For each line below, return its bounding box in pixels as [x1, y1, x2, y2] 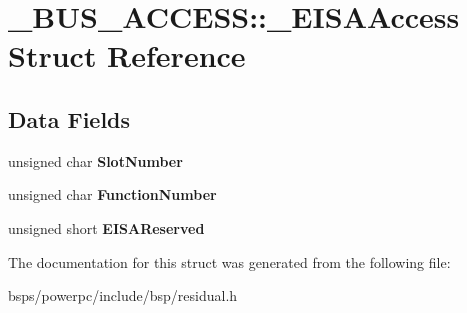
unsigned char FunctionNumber [8, 184, 217, 205]
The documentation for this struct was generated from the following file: [8, 251, 451, 272]
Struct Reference [8, 35, 246, 76]
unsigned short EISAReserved [8, 217, 205, 238]
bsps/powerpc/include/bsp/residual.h [8, 285, 238, 306]
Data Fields [8, 103, 131, 134]
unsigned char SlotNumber [8, 150, 183, 171]
